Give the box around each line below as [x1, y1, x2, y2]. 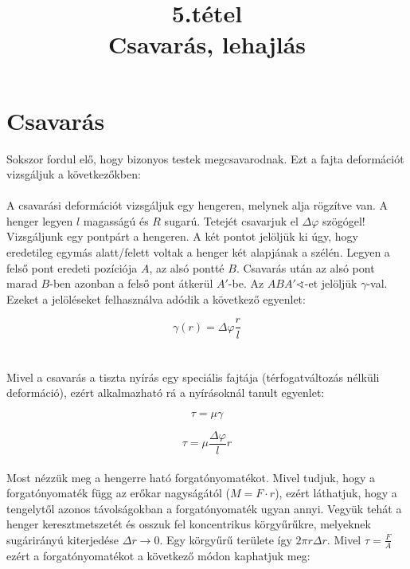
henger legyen [6, 212, 73, 229]
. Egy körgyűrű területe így [159, 531, 292, 547]
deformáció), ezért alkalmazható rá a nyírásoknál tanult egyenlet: [6, 384, 325, 401]
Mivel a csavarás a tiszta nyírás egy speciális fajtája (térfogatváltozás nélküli [6, 368, 380, 385]
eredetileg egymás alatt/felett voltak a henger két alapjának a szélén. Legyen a [6, 244, 390, 261]
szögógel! [322, 212, 365, 229]
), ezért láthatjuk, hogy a [275, 485, 397, 501]
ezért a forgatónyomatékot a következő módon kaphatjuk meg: [6, 547, 310, 563]
